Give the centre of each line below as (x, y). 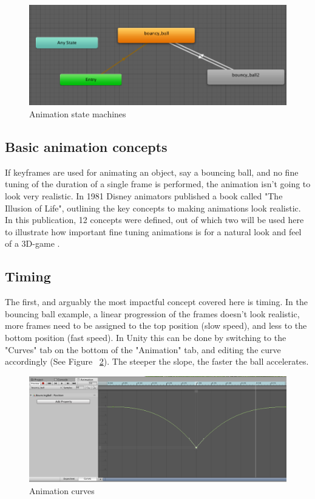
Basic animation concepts (86, 146)
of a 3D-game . (32, 243)
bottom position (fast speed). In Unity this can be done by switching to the (146, 337)
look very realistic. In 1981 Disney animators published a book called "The (144, 195)
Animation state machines (78, 114)
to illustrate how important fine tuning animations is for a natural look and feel (153, 231)
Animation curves (62, 491)
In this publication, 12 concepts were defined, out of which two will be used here (154, 220)
